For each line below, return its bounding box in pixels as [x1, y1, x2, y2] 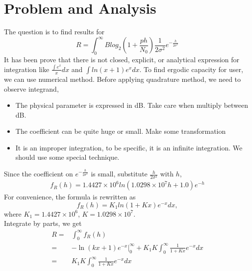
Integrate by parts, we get [4, 218, 82, 228]
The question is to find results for [4, 26, 104, 37]
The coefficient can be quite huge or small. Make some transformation [15, 126, 226, 136]
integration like [4, 64, 50, 74]
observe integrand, [4, 83, 59, 94]
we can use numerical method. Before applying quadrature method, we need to [4, 74, 241, 84]
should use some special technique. [15, 152, 120, 162]
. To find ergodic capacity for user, [139, 64, 243, 74]
